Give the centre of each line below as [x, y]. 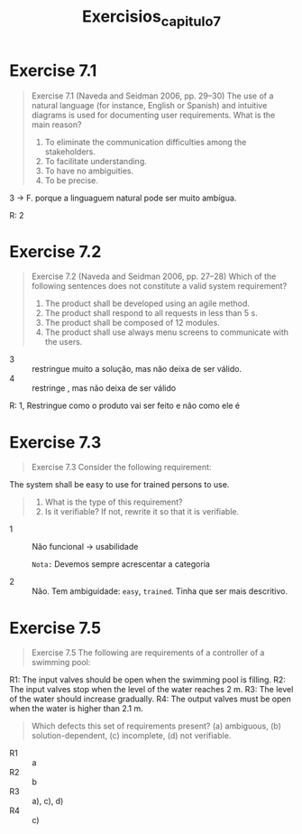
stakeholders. [70, 152]
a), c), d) [48, 802]
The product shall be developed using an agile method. [147, 303]
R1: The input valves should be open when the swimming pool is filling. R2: [148, 680]
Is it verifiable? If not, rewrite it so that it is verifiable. [142, 512]
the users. [64, 342]
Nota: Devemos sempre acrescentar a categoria [121, 564]
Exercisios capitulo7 [151, 18]
